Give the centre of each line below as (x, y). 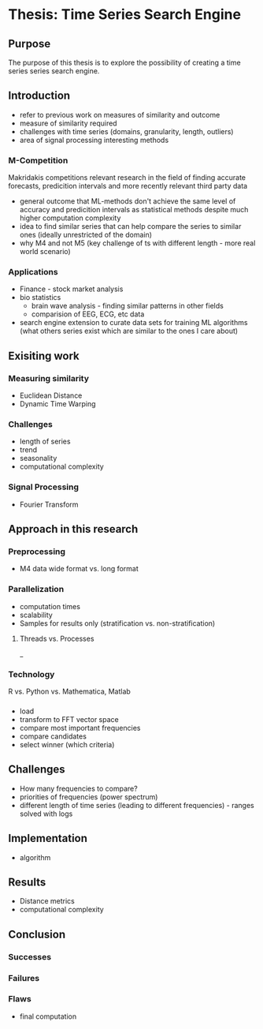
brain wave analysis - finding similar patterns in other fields (128, 306)
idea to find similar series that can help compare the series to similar (130, 226)
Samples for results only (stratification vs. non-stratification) (117, 623)
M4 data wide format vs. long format (79, 569)
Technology (31, 674)
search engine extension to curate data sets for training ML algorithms (133, 323)
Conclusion (37, 934)
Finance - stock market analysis (71, 289)
